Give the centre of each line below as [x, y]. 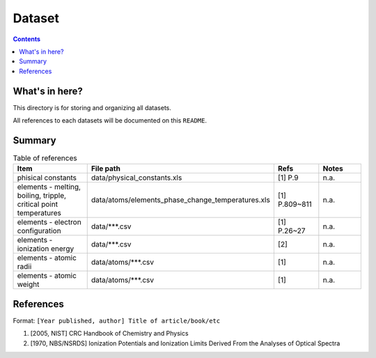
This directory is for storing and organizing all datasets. [92, 107]
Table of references [45, 158]
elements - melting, [49, 187]
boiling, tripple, [41, 196]
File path [106, 169]
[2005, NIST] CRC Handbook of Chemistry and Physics [109, 334]
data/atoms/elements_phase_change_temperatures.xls [181, 200]
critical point [38, 204]
